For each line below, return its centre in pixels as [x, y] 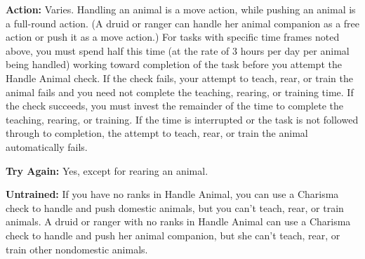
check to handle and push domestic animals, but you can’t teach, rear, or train [175, 207]
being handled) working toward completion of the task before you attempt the [174, 64]
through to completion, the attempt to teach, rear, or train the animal [157, 133]
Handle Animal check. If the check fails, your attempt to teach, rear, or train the [179, 78]
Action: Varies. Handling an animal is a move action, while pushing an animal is [181, 9]
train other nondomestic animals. [77, 249]
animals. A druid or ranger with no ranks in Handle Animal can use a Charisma [178, 221]
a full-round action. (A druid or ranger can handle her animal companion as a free [183, 23]
